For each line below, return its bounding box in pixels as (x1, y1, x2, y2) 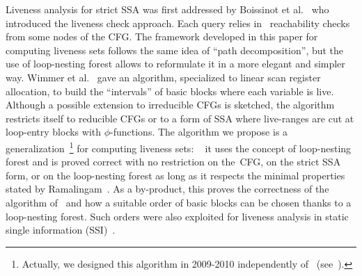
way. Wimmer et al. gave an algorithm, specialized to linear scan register (6, 70, 321, 84)
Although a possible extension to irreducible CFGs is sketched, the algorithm (6, 97, 335, 112)
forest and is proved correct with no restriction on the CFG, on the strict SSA (6, 154, 341, 169)
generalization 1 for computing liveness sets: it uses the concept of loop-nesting (6, 138, 352, 155)
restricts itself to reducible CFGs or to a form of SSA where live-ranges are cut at (6, 111, 354, 125)
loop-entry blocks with (6, 124, 102, 139)
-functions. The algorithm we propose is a (110, 124, 288, 139)
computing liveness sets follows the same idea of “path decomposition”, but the (6, 42, 344, 57)
